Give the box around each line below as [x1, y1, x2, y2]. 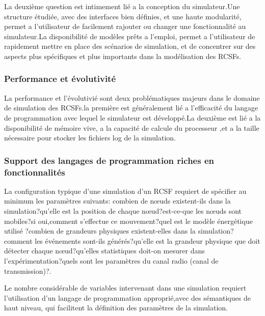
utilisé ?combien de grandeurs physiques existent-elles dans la [4, 225, 196, 236]
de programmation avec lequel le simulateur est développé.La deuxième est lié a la [4, 112, 261, 123]
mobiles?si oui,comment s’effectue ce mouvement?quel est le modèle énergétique [4, 215, 253, 226]
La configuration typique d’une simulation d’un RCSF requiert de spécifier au [4, 185, 247, 196]
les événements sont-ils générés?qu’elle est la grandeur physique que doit [35, 235, 260, 246]
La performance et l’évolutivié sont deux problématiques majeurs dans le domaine [4, 92, 260, 103]
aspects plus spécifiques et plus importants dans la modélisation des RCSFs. [4, 50, 242, 61]
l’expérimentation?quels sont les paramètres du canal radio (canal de [4, 255, 219, 266]
